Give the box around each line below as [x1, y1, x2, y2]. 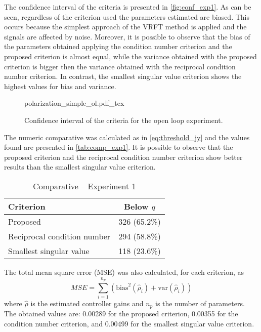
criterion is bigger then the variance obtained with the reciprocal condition [4, 61, 236, 71]
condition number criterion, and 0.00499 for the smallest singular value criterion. [4, 318, 254, 329]
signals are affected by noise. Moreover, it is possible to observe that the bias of [4, 31, 250, 41]
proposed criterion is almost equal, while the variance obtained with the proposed [4, 51, 257, 61]
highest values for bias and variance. [4, 80, 116, 91]
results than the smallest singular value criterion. [4, 161, 156, 172]
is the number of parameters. [155, 298, 245, 309]
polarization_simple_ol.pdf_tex [24, 98, 124, 108]
